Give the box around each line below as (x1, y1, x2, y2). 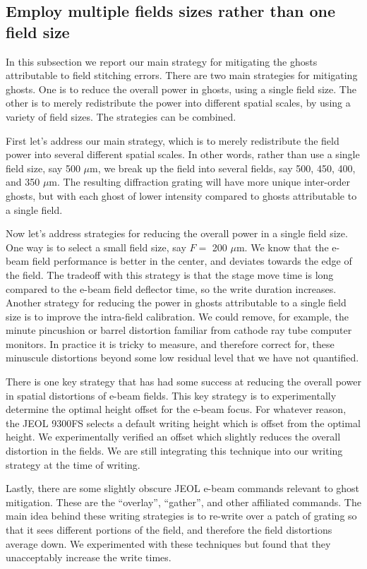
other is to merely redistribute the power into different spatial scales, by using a (6, 95, 351, 110)
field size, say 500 (6, 160, 80, 175)
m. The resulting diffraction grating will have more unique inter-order (49, 174, 350, 189)
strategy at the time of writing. (6, 457, 140, 472)
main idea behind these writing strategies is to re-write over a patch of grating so (6, 508, 357, 523)
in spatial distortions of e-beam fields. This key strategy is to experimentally (6, 388, 337, 402)
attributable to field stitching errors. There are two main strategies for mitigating (6, 68, 358, 83)
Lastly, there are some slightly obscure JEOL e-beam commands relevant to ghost (6, 481, 360, 496)
